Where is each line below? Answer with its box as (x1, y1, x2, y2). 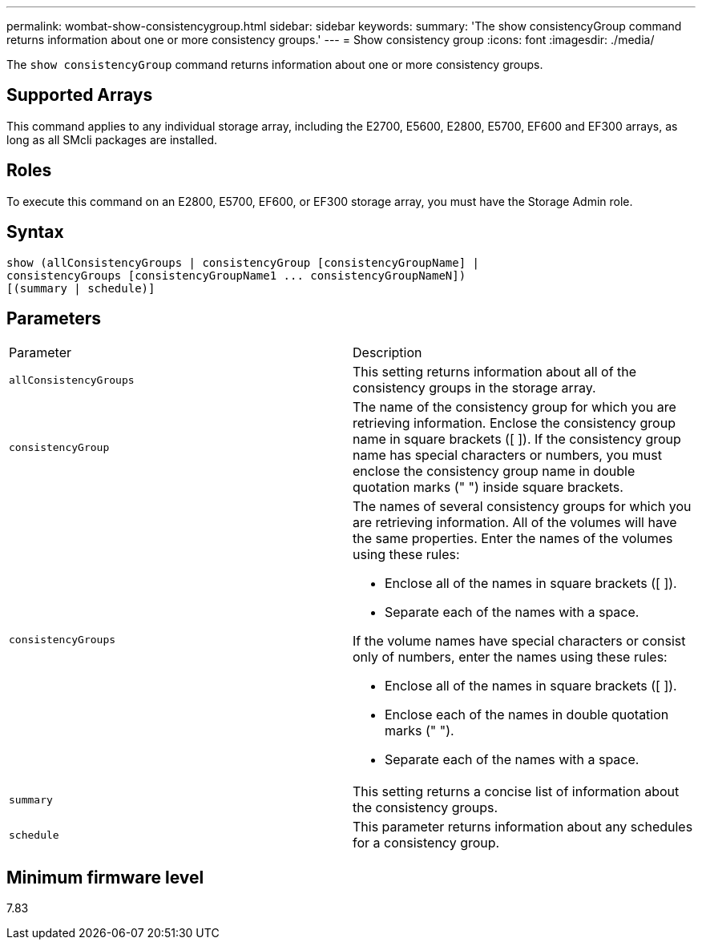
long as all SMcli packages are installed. (6, 132, 217, 147)
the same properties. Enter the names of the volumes (353, 530, 673, 547)
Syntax (6, 222, 64, 243)
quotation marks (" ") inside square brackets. (353, 479, 623, 496)
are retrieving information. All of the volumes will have (353, 514, 677, 531)
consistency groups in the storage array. (353, 380, 596, 397)
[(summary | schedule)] (6, 281, 155, 295)
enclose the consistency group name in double (353, 463, 635, 480)
